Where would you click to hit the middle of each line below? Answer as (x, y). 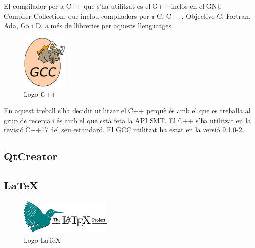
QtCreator (31, 156)
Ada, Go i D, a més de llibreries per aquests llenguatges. (89, 25)
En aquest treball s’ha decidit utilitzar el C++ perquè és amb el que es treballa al (127, 110)
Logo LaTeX (42, 239)
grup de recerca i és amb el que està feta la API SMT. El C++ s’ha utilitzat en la (127, 120)
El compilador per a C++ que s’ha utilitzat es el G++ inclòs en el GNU (113, 6)
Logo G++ (40, 94)
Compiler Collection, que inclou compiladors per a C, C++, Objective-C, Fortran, (127, 15)
